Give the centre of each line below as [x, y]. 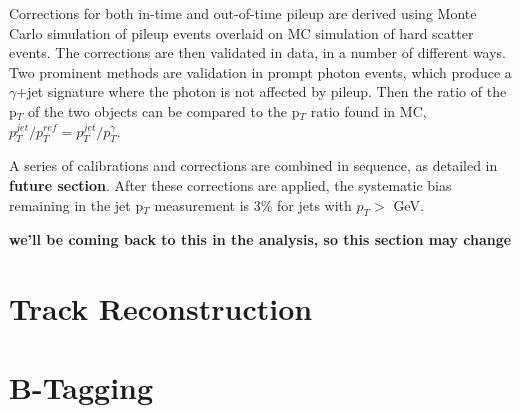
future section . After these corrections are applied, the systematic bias [230, 184]
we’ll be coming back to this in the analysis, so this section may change [260, 239]
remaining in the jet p [76, 204]
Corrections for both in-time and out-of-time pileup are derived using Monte [243, 13]
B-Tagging [81, 386]
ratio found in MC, [368, 110]
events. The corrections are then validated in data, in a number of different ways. [258, 52]
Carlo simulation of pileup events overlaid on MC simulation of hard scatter [241, 32]
